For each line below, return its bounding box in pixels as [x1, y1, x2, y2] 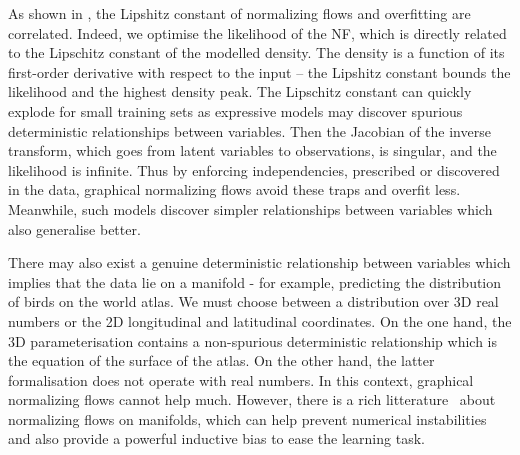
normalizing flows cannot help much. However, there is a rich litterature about [8, 389, 496, 410]
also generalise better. [8, 218, 141, 239]
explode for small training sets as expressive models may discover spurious [8, 100, 463, 121]
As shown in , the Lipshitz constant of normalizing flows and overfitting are [8, 3, 471, 23]
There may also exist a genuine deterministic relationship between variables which [8, 252, 511, 273]
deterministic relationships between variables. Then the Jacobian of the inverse [8, 120, 491, 141]
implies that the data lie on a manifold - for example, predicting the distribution [8, 271, 502, 292]
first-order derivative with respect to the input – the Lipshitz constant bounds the [8, 61, 511, 82]
